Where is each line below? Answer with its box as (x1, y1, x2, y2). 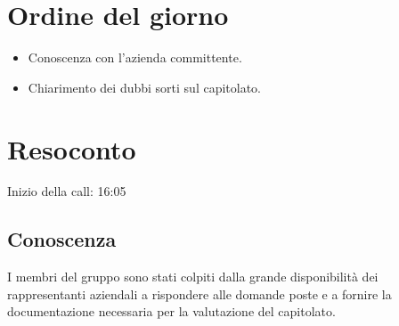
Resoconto (7, 130, 136, 167)
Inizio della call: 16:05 (7, 182, 126, 200)
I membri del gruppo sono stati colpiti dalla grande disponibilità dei (7, 267, 379, 286)
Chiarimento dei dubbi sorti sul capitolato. (28, 77, 262, 96)
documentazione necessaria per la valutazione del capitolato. (7, 302, 336, 321)
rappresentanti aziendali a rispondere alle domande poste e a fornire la (7, 284, 392, 303)
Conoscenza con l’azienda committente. (28, 48, 242, 67)
